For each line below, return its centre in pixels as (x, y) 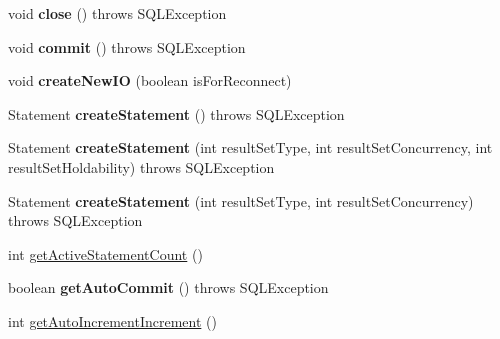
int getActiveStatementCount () (105, 253)
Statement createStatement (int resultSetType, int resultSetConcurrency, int (250, 147)
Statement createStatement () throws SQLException (176, 113)
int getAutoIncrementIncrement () (112, 320)
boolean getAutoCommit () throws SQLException (168, 287)
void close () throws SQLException (117, 13)
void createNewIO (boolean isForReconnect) (150, 80)
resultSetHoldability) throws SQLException (141, 166)
